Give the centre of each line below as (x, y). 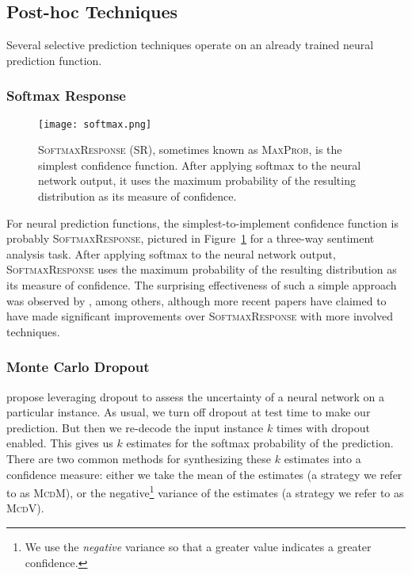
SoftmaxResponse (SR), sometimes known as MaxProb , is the (190, 149)
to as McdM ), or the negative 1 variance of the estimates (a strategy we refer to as (205, 491)
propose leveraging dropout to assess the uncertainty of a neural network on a (196, 396)
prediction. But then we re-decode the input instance (135, 427)
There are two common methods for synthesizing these (139, 458)
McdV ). (25, 508)
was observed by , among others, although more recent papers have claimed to (196, 300)
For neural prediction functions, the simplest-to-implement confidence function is (202, 222)
